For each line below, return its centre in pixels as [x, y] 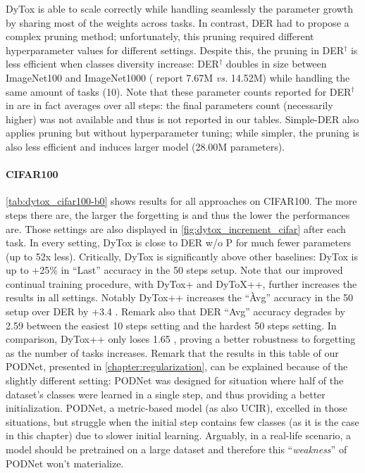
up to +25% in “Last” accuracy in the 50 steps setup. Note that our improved [174, 270]
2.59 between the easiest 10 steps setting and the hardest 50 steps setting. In [171, 325]
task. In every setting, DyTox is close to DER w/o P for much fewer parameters [178, 242]
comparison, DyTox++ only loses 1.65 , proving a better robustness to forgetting [181, 339]
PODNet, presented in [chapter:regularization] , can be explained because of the [177, 366]
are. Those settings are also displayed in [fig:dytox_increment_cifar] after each [176, 228]
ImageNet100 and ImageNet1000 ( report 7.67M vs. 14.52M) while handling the [178, 77]
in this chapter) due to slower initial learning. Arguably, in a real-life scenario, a [179, 435]
